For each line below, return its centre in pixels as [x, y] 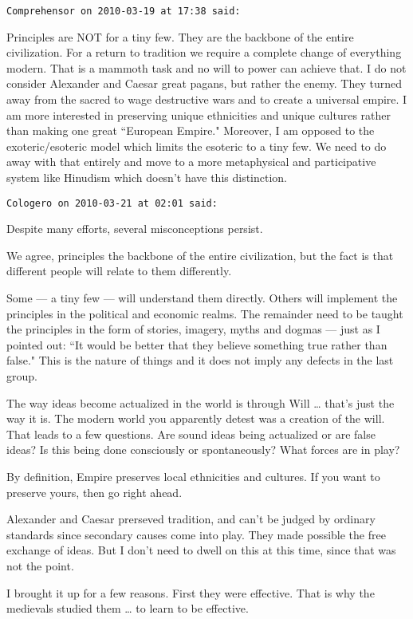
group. [22, 376]
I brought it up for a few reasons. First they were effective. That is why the [191, 592]
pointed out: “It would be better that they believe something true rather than [197, 344]
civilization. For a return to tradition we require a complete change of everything [204, 52]
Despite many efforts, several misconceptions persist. [135, 229]
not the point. [40, 565]
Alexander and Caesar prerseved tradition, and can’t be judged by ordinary [191, 519]
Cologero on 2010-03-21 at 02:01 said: [112, 203]
